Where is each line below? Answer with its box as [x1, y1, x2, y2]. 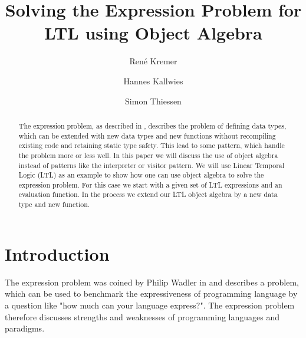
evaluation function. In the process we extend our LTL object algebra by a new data [18, 189, 278, 199]
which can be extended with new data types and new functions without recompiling [18, 130, 276, 140]
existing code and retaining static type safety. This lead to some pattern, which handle [18, 140, 285, 150]
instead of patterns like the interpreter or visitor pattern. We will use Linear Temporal [18, 160, 285, 170]
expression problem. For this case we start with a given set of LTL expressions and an [18, 179, 282, 189]
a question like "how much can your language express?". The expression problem [5, 298, 295, 311]
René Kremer [129, 55, 177, 67]
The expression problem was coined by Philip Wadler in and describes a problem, [5, 275, 299, 288]
